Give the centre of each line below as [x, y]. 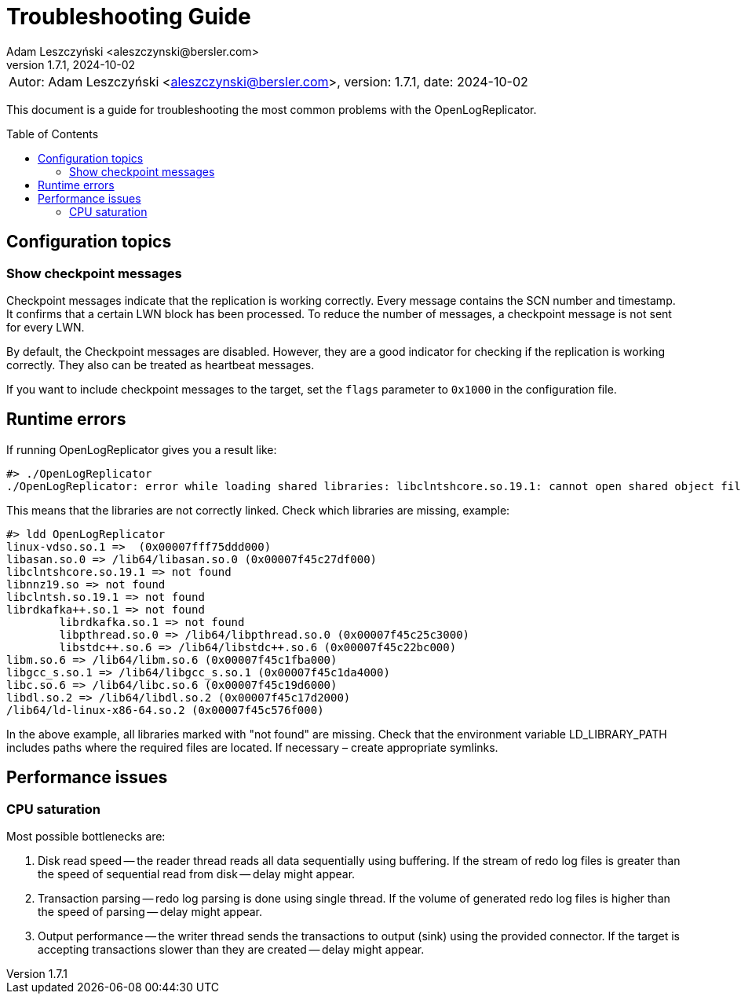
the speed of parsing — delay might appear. [150, 912]
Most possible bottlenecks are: [86, 837]
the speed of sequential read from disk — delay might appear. [197, 874]
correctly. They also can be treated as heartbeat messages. [161, 364]
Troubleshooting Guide [129, 16]
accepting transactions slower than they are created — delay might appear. [231, 950]
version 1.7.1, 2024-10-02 [71, 64]
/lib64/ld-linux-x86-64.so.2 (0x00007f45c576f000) [165, 710]
